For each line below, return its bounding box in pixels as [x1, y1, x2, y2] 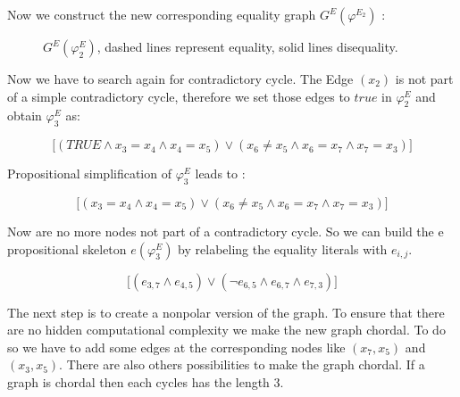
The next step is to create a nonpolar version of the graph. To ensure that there [7, 302, 445, 321]
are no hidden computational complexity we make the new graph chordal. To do [7, 320, 446, 339]
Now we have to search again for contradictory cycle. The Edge [7, 70, 354, 87]
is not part [395, 70, 454, 87]
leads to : [195, 164, 246, 183]
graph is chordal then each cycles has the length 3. [7, 372, 284, 391]
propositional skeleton [7, 239, 127, 258]
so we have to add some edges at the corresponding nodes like [7, 337, 346, 356]
